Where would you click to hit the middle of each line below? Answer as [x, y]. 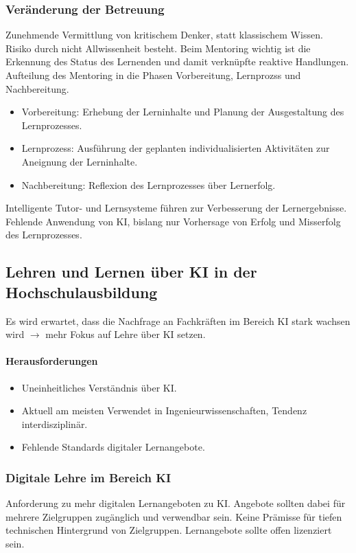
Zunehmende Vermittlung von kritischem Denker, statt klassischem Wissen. [164, 35]
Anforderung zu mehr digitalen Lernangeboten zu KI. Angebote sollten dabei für [176, 503]
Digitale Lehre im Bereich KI [88, 477]
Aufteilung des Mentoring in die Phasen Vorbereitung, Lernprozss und [153, 75]
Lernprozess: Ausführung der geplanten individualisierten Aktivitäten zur [176, 148]
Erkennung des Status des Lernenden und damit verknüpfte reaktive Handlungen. [177, 61]
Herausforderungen [52, 361]
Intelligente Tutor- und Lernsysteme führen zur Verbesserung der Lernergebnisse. [176, 208]
